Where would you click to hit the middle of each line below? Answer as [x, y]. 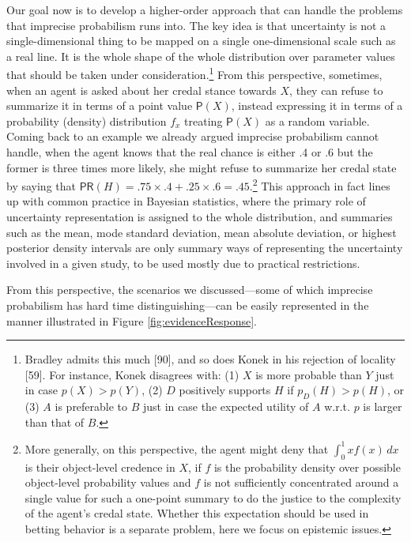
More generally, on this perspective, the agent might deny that [177, 448]
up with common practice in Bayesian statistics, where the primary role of [186, 201]
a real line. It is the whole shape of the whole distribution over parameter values [201, 56]
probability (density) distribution [87, 120]
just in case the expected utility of [226, 406]
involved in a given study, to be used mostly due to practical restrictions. [183, 263]
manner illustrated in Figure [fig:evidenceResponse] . [132, 320]
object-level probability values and [108, 482]
